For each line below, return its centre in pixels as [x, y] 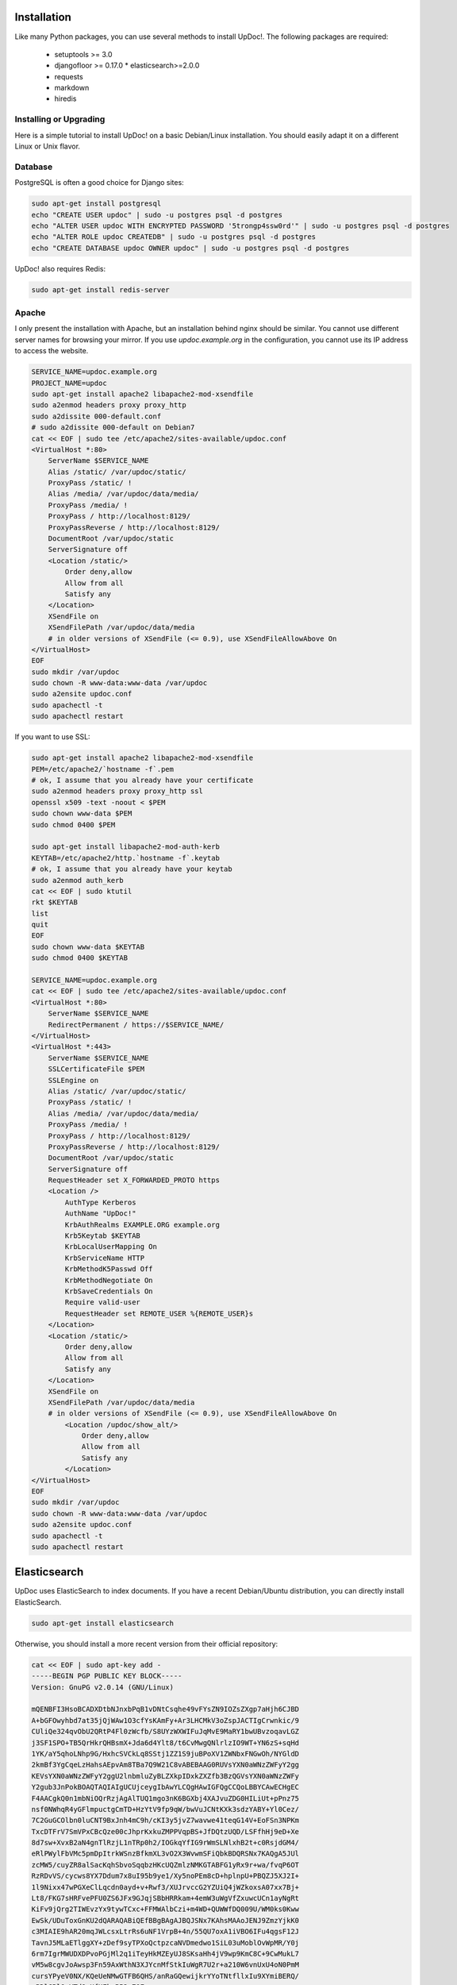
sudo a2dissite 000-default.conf [96, 416]
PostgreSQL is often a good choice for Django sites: [99, 183]
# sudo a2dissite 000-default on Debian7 [113, 428]
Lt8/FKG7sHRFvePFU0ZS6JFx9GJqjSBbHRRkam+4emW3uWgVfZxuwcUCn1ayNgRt [165, 1898]
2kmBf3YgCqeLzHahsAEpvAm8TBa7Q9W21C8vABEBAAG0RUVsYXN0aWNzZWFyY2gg [165, 1765]
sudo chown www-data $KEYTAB [88, 946]
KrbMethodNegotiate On [109, 1280]
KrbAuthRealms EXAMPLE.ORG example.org [142, 1224]
